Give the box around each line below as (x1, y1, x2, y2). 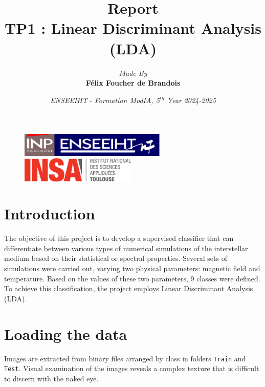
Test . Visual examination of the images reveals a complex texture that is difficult (4, 363, 259, 374)
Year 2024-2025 (167, 94, 216, 105)
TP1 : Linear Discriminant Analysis (4, 17, 262, 38)
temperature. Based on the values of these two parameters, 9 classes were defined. (4, 273, 260, 283)
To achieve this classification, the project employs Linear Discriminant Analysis (4, 283, 253, 294)
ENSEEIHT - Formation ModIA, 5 (50, 94, 160, 105)
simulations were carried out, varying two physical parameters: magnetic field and (4, 263, 260, 273)
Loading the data (4, 323, 127, 344)
